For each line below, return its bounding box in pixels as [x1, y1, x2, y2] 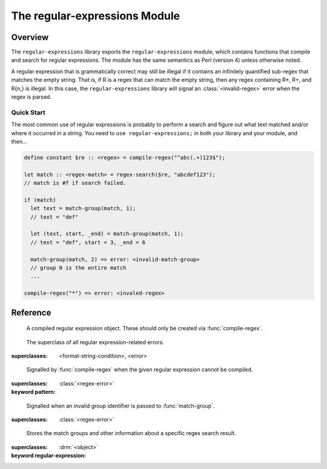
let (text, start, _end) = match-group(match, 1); [30, 230, 184, 238]
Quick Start [11, 108, 45, 116]
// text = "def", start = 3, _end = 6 [30, 239, 145, 245]
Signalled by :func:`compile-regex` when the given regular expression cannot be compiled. [26, 366, 253, 373]
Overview [11, 32, 49, 42]
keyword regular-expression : [11, 452, 87, 459]
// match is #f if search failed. [24, 179, 127, 187]
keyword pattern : [11, 388, 56, 396]
